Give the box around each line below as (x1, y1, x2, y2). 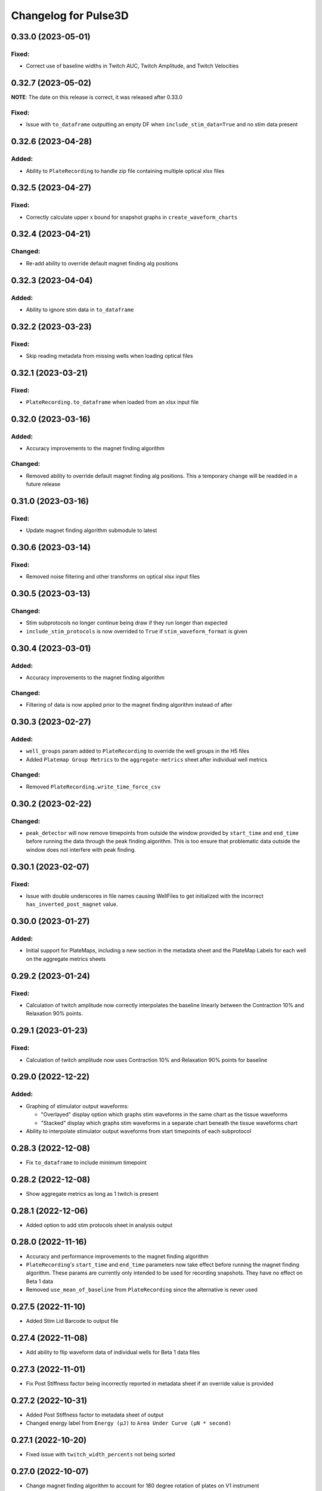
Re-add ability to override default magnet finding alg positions (26, 259, 178, 267)
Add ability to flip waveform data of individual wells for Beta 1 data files (26, 1348, 200, 1356)
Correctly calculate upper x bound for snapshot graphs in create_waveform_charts (26, 214, 238, 221)
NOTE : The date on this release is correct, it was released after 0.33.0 (11, 94, 183, 101)
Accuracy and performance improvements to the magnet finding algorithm (26, 1252, 209, 1260)
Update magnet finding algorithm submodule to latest (26, 527, 157, 534)
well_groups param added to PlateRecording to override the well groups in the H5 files (26, 747, 250, 754)
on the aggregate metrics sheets (26, 955, 106, 963)
